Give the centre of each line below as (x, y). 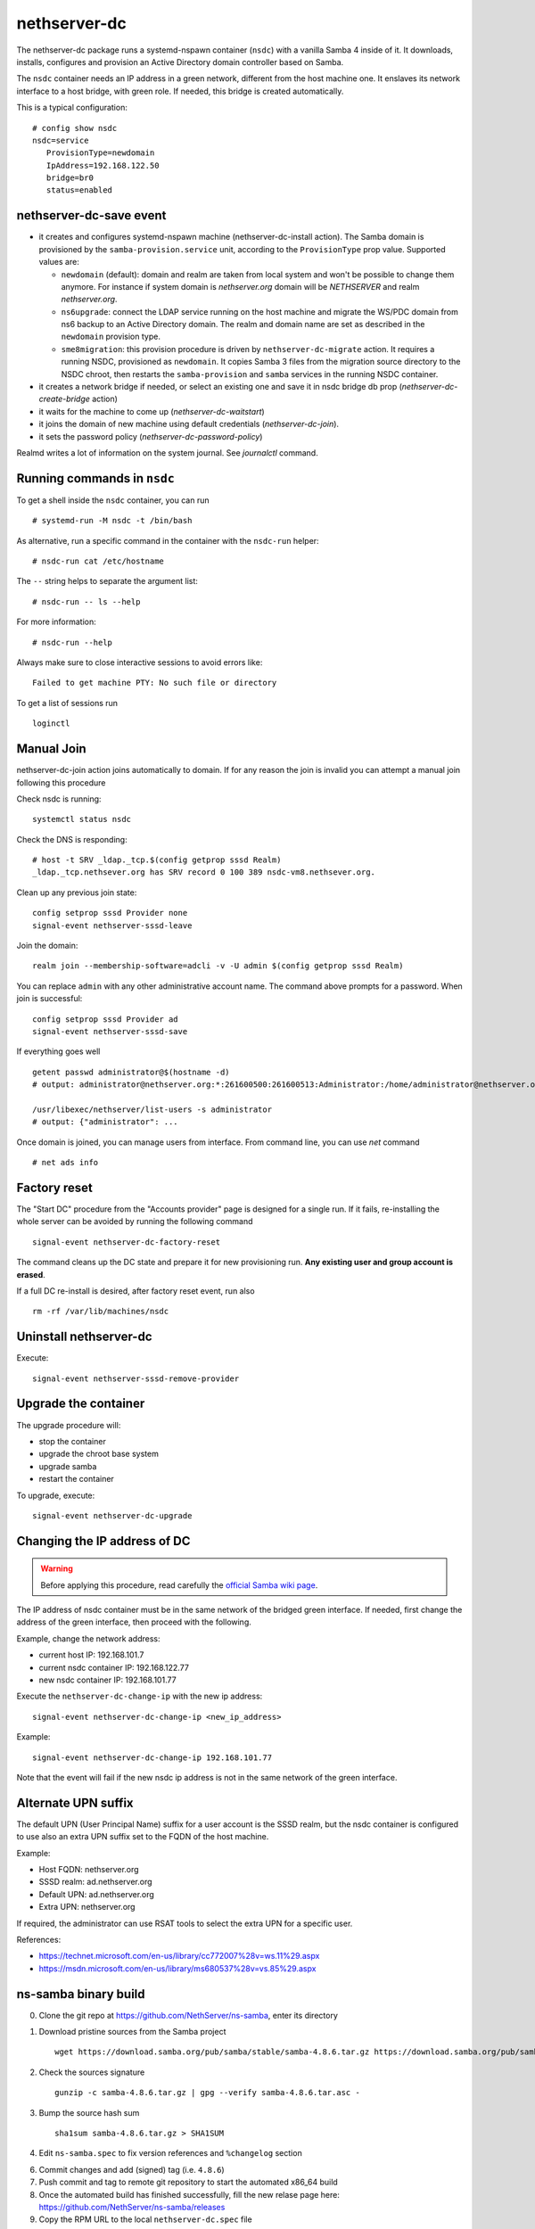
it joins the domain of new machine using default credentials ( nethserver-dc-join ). (189, 424)
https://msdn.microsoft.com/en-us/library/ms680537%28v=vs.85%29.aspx (177, 1968)
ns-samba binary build (81, 1994)
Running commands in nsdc (96, 478)
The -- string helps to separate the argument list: (107, 581)
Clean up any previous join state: (77, 892)
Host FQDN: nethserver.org (89, 1870)
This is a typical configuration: (72, 108)
